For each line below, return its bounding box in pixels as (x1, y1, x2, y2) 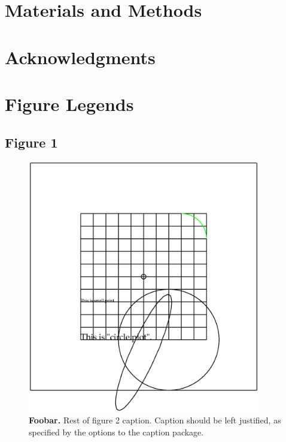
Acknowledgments (5, 44, 156, 69)
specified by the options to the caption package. (29, 425, 204, 438)
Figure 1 (5, 133, 58, 151)
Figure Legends (5, 91, 134, 116)
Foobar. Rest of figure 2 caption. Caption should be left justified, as (29, 414, 281, 426)
